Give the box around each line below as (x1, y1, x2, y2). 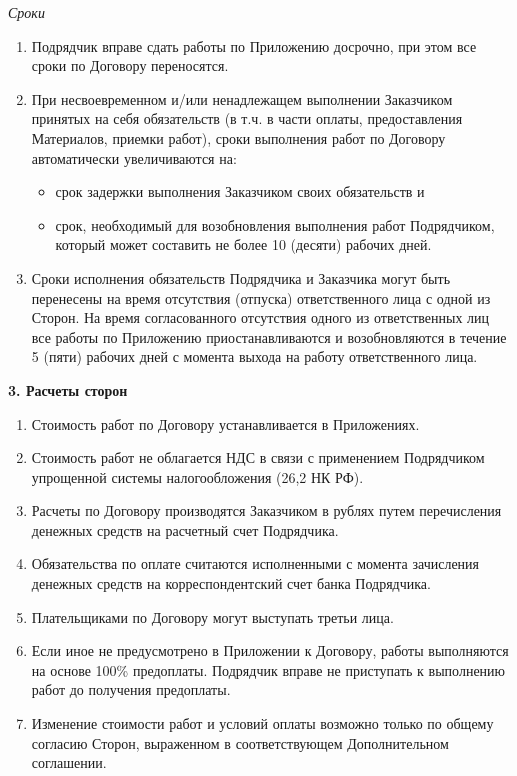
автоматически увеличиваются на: (31, 147, 237, 168)
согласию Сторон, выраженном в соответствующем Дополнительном (31, 732, 449, 753)
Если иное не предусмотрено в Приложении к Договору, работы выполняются (31, 640, 509, 661)
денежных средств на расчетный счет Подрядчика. (31, 519, 339, 540)
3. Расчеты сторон (8, 379, 128, 400)
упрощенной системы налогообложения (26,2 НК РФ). (31, 466, 364, 487)
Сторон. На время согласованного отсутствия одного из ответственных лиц (31, 307, 490, 328)
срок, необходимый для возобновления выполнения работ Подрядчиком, (55, 214, 495, 235)
